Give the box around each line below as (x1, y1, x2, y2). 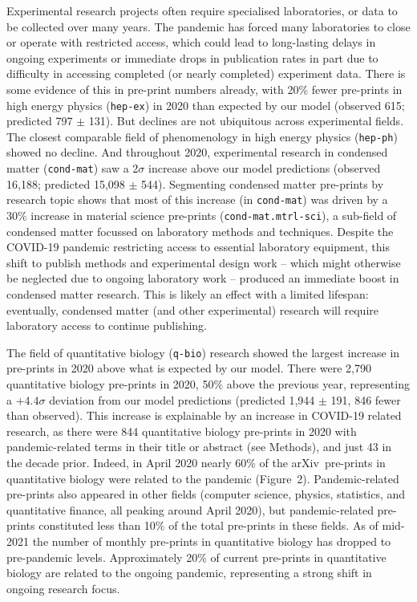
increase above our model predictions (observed (148, 160, 381, 177)
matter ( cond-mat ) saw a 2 (6, 160, 139, 177)
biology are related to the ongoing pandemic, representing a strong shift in (6, 564, 372, 581)
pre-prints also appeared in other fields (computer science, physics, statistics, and (6, 486, 406, 502)
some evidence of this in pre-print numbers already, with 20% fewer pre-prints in (6, 80, 403, 97)
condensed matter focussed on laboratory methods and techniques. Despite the (6, 222, 394, 239)
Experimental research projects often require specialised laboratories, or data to (6, 2, 398, 18)
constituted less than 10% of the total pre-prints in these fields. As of (38, 517, 379, 534)
